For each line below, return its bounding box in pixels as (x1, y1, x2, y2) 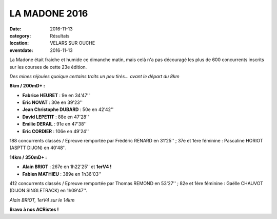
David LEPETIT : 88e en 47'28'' (22, 114, 89, 120)
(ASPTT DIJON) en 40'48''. (9, 144, 67, 151)
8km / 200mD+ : (9, 83, 46, 89)
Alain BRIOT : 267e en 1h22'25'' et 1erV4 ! (22, 163, 112, 170)
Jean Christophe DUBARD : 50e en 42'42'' (22, 106, 114, 113)
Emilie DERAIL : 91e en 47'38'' (22, 121, 87, 127)
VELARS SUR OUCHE (50, 40, 95, 46)
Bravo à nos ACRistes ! (9, 206, 59, 213)
